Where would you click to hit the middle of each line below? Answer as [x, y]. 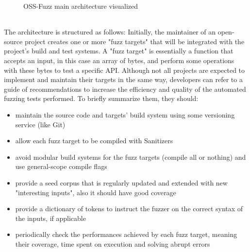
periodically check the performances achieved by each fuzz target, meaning [126, 234]
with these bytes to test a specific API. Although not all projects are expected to [125, 70]
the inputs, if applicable [50, 218]
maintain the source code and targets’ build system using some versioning [125, 114]
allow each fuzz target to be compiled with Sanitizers [94, 141]
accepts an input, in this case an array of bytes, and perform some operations [119, 60]
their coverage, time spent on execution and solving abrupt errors [113, 244]
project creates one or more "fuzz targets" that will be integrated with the [134, 41]
